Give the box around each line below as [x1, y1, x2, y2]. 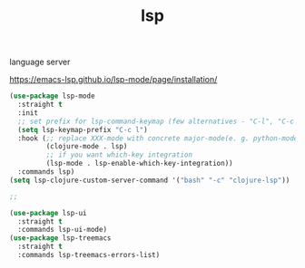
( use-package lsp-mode [9, 91, 95, 100]
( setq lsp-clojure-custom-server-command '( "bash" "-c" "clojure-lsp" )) [9, 176, 290, 185]
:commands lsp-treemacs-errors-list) [17, 251, 161, 260]
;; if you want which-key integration [45, 150, 193, 159]
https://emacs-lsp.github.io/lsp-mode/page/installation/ [9, 74, 218, 85]
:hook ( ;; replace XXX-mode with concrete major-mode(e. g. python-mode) [17, 133, 302, 143]
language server [9, 56, 71, 68]
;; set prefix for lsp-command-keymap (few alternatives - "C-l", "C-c [17, 117, 295, 126]
